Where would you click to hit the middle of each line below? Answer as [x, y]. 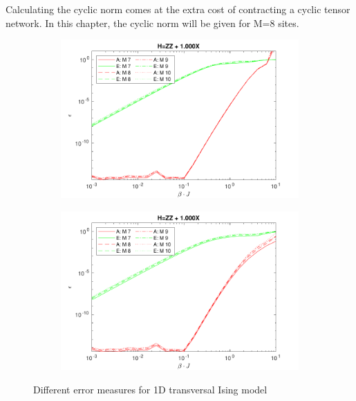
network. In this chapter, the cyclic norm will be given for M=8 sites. [152, 23]
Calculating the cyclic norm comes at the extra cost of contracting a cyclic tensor [178, 9]
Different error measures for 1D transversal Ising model [150, 389]
